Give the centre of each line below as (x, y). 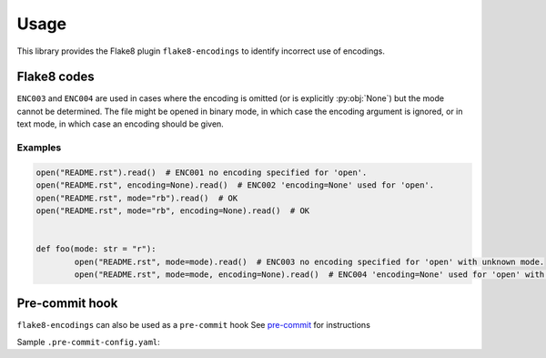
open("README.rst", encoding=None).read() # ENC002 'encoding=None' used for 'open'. (235, 185)
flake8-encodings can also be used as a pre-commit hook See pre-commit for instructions (193, 325)
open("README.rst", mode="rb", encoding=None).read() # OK (173, 210)
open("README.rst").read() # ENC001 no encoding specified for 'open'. (202, 172)
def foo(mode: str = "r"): (96, 249)
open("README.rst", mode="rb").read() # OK (137, 198)
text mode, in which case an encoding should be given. (121, 124)
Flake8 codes (56, 77)
